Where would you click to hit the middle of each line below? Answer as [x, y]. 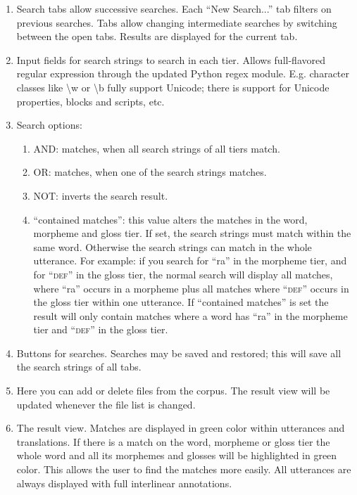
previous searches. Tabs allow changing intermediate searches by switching [177, 22]
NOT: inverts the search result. [101, 195]
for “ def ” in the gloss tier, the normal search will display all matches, [183, 274]
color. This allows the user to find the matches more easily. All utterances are [184, 469]
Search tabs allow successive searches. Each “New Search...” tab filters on [174, 8]
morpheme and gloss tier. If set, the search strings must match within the [192, 233]
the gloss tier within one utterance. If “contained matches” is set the [181, 302]
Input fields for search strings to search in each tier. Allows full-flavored [171, 59]
